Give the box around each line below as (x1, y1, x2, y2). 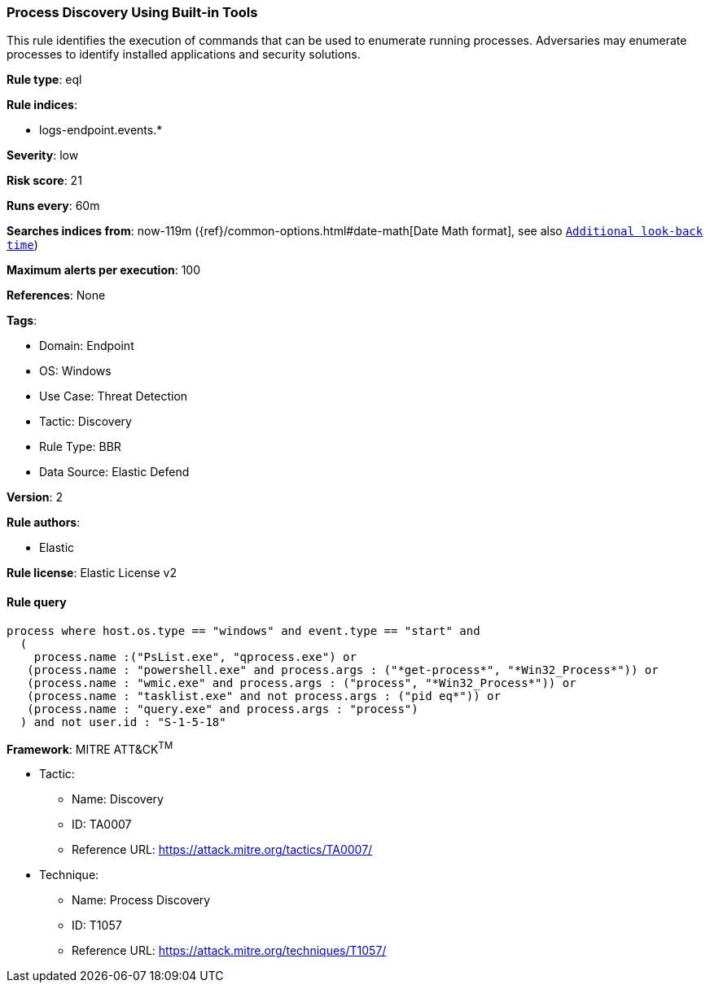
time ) (7, 238, 38, 252)
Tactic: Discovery (39, 414, 132, 429)
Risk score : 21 (7, 173, 82, 188)
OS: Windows (39, 364, 112, 379)
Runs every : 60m (7, 199, 100, 213)
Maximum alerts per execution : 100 (7, 263, 201, 278)
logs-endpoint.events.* (39, 123, 163, 138)
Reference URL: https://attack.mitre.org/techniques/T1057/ (72, 943, 387, 958)
